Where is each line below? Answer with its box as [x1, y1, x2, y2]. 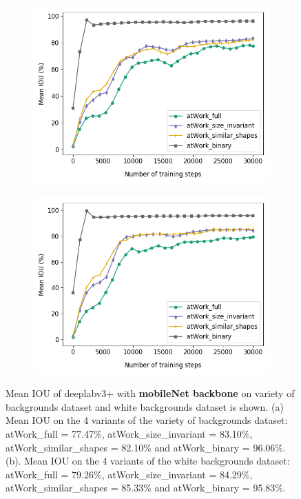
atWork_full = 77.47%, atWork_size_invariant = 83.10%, [6, 426, 253, 440]
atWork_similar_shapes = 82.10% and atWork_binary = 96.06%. [6, 440, 286, 454]
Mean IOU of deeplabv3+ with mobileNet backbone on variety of [6, 386, 295, 400]
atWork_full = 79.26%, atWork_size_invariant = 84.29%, [6, 467, 253, 481]
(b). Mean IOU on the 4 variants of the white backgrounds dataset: [6, 454, 290, 468]
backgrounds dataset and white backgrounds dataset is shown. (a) [6, 399, 284, 414]
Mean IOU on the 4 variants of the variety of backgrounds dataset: [6, 413, 288, 427]
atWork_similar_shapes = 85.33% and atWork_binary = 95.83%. [6, 480, 286, 495]
